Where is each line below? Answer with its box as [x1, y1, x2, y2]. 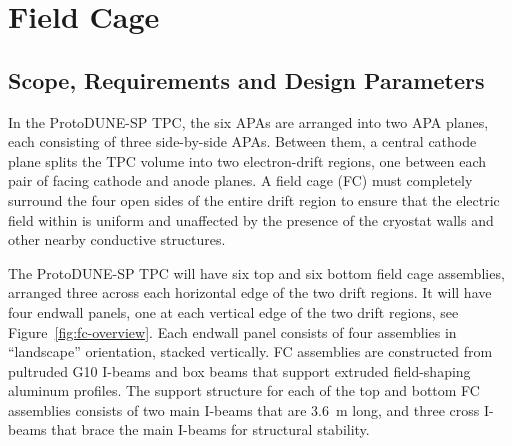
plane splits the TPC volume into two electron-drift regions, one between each [8, 150, 487, 171]
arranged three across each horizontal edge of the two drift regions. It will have [8, 282, 492, 303]
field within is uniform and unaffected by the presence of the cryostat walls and [8, 209, 494, 230]
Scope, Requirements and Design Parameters [8, 64, 485, 95]
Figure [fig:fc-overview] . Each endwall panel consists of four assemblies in [8, 321, 457, 342]
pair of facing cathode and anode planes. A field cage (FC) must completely [8, 170, 473, 191]
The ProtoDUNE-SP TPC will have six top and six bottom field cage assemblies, [8, 262, 505, 283]
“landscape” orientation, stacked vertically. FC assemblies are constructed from [8, 341, 493, 362]
